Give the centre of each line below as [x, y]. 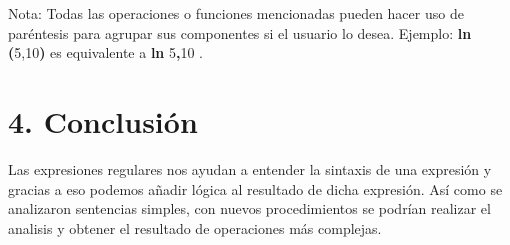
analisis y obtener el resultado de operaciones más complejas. [195, 227]
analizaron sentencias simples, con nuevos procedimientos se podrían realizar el [249, 208]
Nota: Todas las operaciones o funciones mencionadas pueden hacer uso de [236, 13]
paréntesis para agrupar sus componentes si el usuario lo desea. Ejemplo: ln [240, 32]
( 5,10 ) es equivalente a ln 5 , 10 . [105, 52]
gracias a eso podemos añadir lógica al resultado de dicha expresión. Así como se [255, 188]
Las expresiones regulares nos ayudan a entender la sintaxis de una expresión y [250, 168]
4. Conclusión [103, 120]
